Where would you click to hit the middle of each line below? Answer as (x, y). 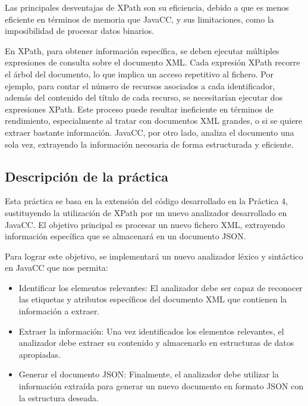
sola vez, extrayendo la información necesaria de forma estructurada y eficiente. (149, 144)
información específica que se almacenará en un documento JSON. (125, 236)
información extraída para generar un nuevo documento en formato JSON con (161, 386)
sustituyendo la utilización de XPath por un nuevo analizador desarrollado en (146, 212)
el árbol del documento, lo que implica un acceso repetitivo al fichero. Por (139, 74)
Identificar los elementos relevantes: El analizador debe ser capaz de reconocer (161, 287)
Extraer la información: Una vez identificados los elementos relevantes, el (151, 331)
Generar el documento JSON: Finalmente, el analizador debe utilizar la (149, 374)
